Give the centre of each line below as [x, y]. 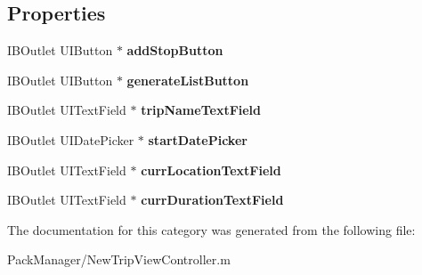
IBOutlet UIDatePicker [71, 139]
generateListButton [188, 80]
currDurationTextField [212, 200]
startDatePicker [198, 139]
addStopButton [175, 50]
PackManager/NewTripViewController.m [119, 259]
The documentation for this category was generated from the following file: [211, 229]
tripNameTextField [201, 110]
